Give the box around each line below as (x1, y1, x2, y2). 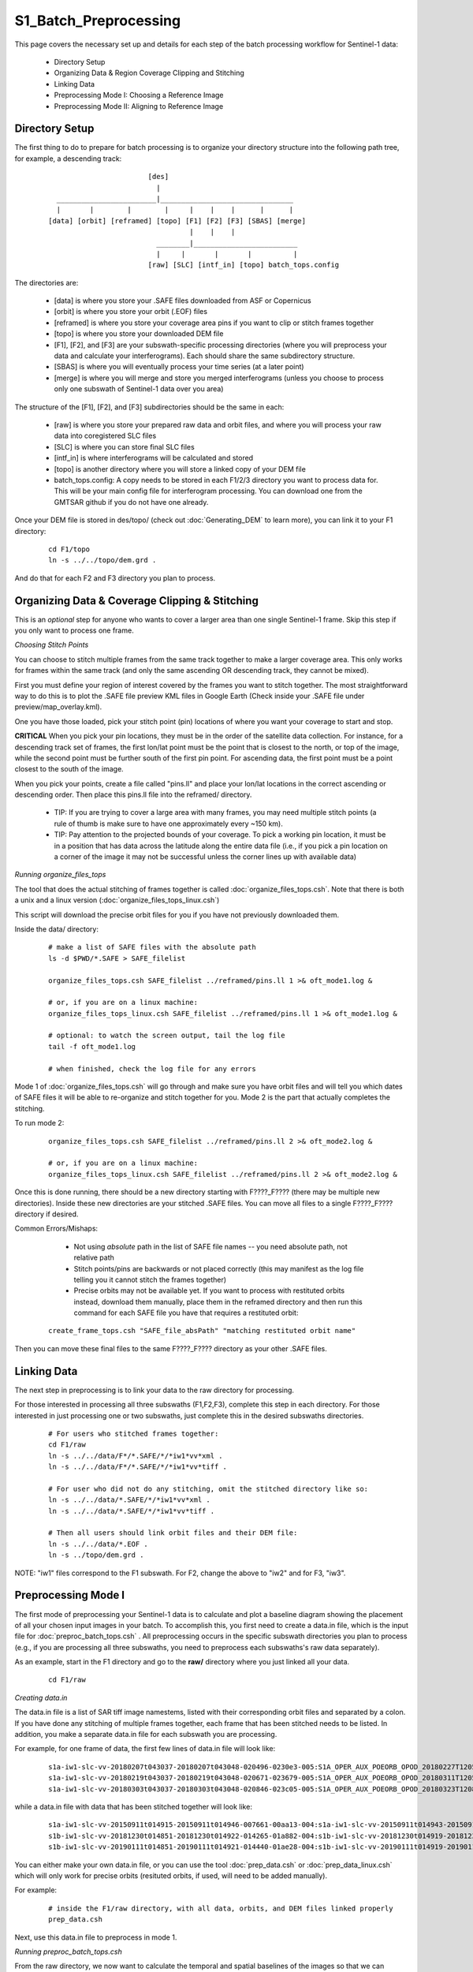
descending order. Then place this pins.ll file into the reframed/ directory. (14, 790, 252, 800)
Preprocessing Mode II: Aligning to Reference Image (54, 101, 224, 110)
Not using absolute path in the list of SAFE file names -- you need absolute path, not (73, 1242, 348, 1251)
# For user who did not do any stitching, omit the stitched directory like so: (48, 1484, 369, 1493)
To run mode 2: (14, 1119, 65, 1128)
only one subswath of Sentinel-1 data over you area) (54, 384, 224, 394)
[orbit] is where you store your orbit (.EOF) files (54, 307, 208, 316)
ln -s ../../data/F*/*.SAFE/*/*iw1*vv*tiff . (48, 1462, 228, 1471)
